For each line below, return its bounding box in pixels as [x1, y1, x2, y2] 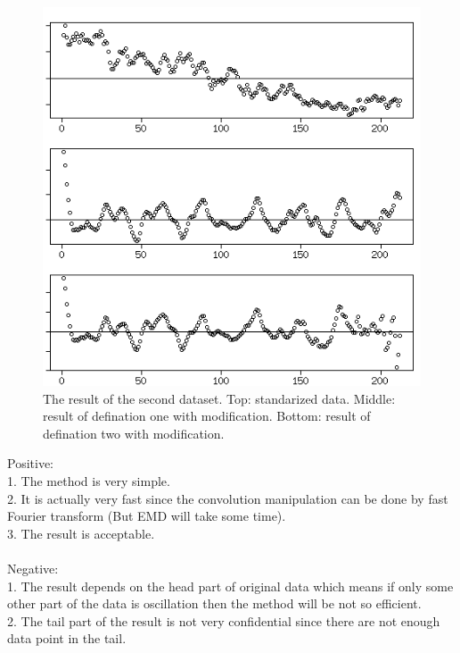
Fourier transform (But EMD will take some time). [7, 506, 286, 525]
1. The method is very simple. [7, 471, 170, 490]
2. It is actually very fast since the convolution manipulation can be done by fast [7, 489, 448, 507]
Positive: [7, 454, 53, 473]
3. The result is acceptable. [7, 523, 155, 542]
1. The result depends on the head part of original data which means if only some [7, 576, 454, 595]
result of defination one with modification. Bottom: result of [43, 406, 371, 425]
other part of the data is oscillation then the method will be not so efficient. [7, 594, 422, 613]
